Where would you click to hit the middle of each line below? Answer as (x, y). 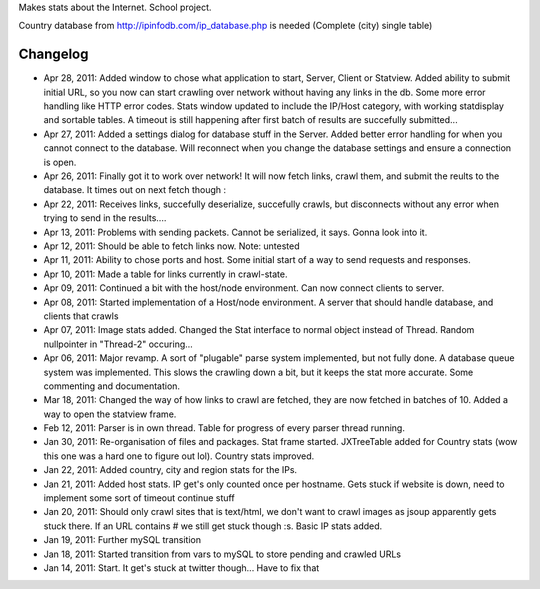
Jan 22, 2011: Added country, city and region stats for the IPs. (170, 470)
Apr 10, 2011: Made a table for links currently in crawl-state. (165, 274)
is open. (60, 162)
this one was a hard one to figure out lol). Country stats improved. (179, 456)
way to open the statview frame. (110, 414)
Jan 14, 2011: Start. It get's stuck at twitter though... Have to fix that (181, 567)
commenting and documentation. (111, 386)
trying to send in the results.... (105, 218)
